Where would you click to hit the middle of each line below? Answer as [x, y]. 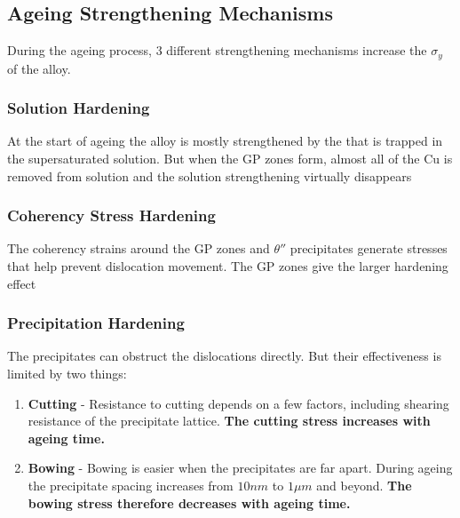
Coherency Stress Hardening [111, 215]
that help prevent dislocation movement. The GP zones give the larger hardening [228, 266]
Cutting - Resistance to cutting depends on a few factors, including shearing [238, 403]
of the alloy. [39, 68]
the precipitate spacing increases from [131, 486]
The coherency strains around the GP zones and [139, 248]
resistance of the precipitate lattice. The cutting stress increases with [229, 421]
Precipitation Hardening [96, 323]
